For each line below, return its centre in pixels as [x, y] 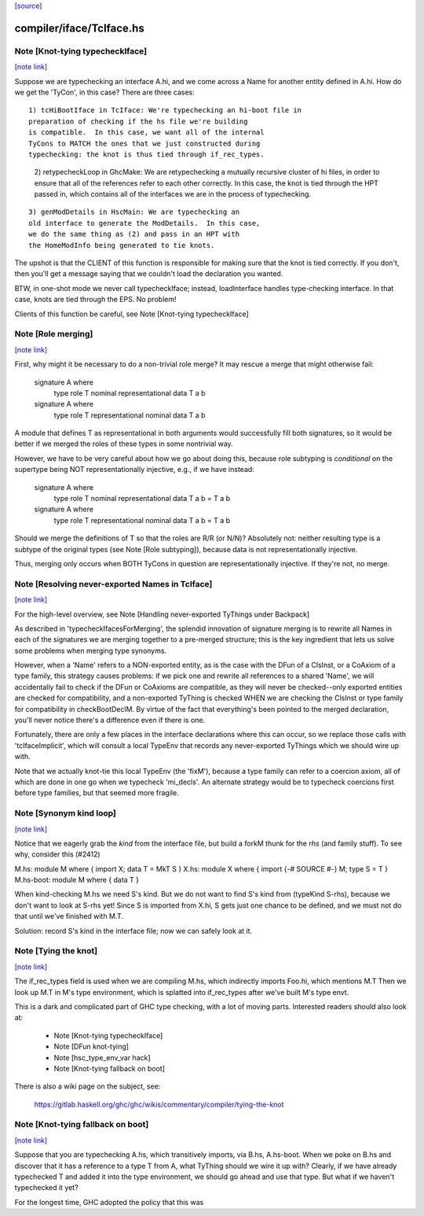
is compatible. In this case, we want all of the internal [146, 133]
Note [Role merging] [54, 334]
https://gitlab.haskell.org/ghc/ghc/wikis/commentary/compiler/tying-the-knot [159, 1104]
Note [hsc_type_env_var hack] [102, 1057]
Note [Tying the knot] [56, 951]
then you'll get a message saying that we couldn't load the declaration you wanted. [149, 274]
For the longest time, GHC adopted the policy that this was [109, 1202]
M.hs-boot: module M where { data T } [77, 880]
